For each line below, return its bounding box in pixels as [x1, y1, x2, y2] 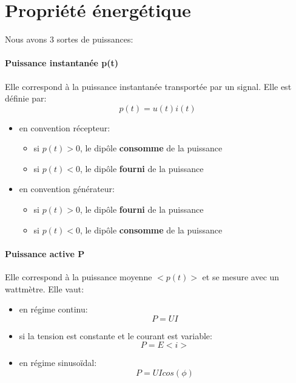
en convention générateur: [19, 182, 115, 195]
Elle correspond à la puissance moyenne [5, 271, 152, 283]
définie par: [5, 92, 47, 105]
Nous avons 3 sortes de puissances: [5, 33, 133, 46]
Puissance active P [5, 247, 85, 260]
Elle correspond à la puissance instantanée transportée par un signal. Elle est [5, 80, 292, 92]
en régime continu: [19, 303, 88, 316]
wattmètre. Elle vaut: [5, 282, 84, 295]
